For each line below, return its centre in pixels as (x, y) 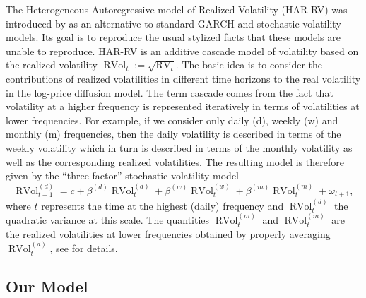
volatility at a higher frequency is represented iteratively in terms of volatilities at (183, 106)
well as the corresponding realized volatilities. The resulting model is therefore (175, 161)
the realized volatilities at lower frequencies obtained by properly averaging (168, 233)
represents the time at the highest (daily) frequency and (163, 205)
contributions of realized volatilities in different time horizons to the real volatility (183, 78)
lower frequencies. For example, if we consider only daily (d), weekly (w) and (172, 120)
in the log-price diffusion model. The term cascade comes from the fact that (170, 92)
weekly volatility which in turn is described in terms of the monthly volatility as (179, 147)
